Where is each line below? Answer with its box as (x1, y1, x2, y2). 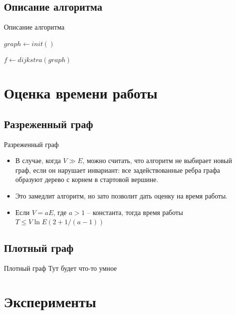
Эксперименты (4, 291, 96, 311)
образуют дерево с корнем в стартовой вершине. (15, 174, 158, 184)
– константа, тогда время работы (87, 207, 183, 217)
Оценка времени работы (4, 83, 157, 103)
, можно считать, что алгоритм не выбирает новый (82, 155, 232, 165)
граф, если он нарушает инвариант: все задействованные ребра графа (15, 165, 220, 175)
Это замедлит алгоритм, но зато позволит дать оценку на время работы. (15, 190, 228, 200)
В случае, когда (15, 155, 61, 165)
